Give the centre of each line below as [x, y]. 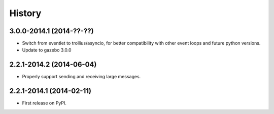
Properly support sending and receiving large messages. [81, 77]
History [25, 13]
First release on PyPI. [44, 103]
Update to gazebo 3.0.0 [47, 50]
